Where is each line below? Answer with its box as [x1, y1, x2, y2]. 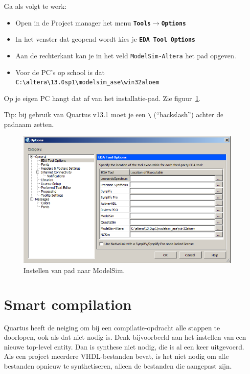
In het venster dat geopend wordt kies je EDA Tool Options [15, 34, 195, 44]
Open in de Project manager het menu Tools [15, 17, 151, 27]
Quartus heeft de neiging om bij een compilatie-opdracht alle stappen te [4, 322, 220, 332]
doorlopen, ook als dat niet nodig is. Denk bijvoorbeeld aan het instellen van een [4, 332, 246, 342]
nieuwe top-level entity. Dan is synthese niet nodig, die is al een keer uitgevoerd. [4, 341, 244, 351]
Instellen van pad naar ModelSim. [23, 265, 125, 275]
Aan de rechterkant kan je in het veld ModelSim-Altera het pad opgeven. [15, 50, 236, 60]
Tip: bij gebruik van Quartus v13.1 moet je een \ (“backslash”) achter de [4, 109, 224, 120]
